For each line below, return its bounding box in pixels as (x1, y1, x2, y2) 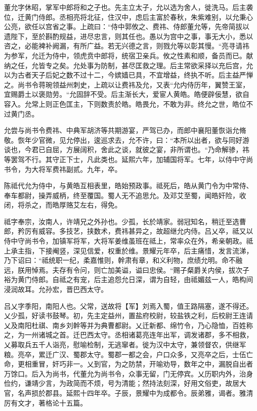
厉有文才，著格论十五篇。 (4, 397, 87, 408)
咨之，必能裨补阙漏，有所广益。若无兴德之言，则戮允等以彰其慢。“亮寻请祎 (4, 41, 250, 51)
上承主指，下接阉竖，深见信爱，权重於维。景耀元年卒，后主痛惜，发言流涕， (4, 245, 253, 255)
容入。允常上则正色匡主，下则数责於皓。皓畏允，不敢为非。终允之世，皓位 (4, 98, 246, 109)
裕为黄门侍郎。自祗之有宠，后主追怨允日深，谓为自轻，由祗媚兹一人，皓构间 (4, 274, 253, 285)
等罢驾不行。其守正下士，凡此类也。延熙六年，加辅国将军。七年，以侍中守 (4, 154, 246, 164)
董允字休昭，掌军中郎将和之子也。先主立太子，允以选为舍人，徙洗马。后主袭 (4, 2, 253, 12)
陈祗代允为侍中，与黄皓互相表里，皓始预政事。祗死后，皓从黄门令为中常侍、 (4, 180, 253, 191)
